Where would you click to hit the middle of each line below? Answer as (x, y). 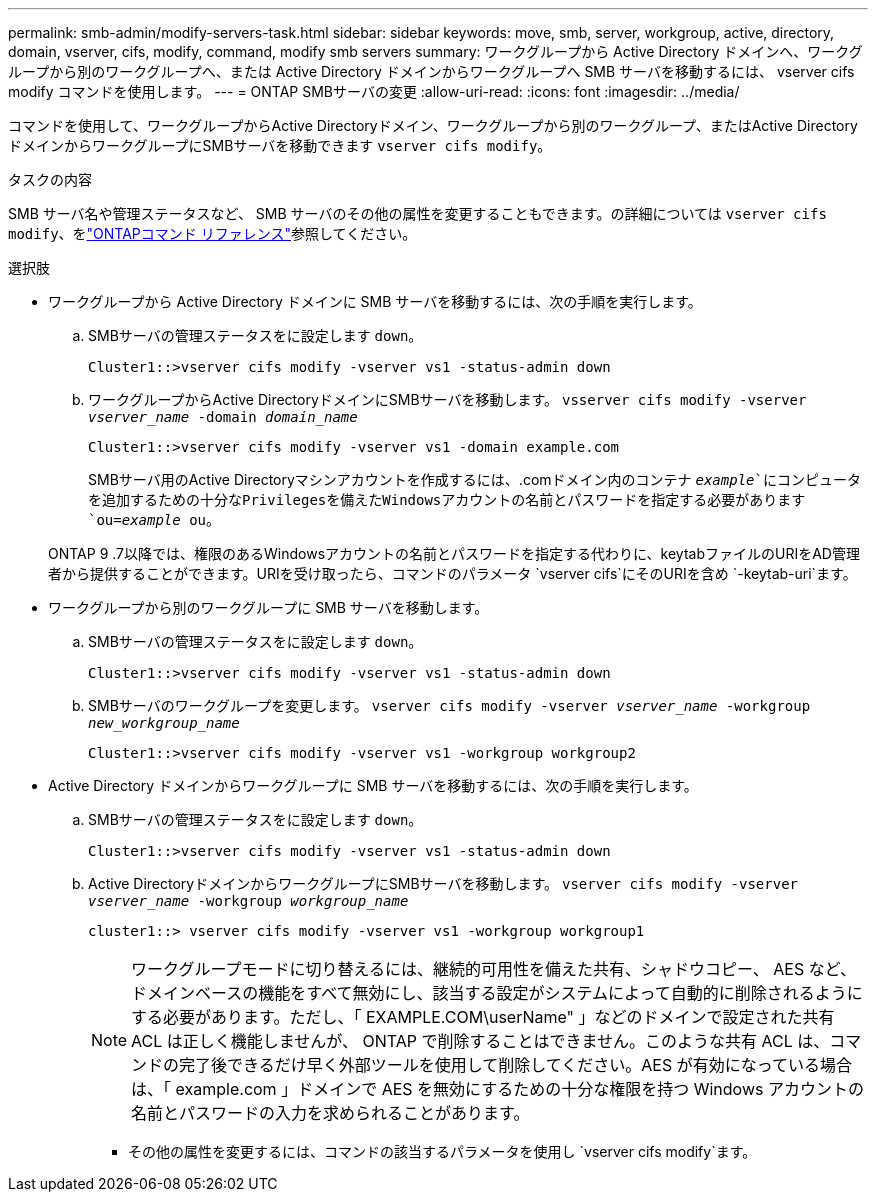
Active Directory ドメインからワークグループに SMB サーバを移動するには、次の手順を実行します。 (373, 785)
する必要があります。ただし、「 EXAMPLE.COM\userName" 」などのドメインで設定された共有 (483, 1017)
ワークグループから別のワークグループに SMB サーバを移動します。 (268, 607)
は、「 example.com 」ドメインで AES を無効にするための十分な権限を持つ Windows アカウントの (497, 1089)
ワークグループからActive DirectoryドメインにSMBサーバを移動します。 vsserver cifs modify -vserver (447, 399)
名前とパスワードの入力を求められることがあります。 (330, 1113)
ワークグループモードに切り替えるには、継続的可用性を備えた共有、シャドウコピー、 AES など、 (493, 969)
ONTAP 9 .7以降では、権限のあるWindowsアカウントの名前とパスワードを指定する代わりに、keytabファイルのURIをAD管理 (454, 553)
